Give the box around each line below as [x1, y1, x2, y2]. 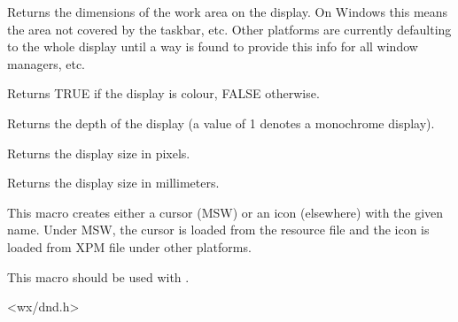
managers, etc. [7, 54, 85, 73]
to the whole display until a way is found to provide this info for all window [7, 37, 418, 56]
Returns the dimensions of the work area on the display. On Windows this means [7, 3, 448, 20]
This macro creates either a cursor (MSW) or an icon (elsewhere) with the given [7, 203, 444, 221]
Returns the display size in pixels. [7, 143, 190, 162]
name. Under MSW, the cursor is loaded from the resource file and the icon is [7, 220, 430, 239]
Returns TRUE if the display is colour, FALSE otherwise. [7, 84, 320, 103]
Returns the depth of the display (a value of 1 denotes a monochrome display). [7, 113, 435, 132]
